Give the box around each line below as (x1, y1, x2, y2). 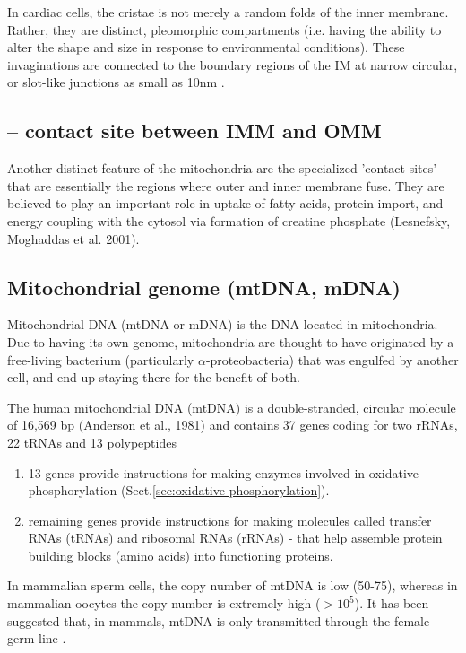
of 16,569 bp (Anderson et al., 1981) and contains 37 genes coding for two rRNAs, (7, 415, 458, 434)
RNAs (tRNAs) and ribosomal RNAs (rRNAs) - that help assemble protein (28, 528, 443, 547)
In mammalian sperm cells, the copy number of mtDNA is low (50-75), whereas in (7, 576, 458, 595)
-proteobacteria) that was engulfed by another (205, 350, 459, 369)
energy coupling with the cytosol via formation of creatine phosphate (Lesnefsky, (7, 211, 451, 230)
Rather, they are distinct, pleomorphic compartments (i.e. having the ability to (7, 20, 442, 39)
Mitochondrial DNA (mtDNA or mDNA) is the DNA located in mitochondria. (7, 315, 438, 334)
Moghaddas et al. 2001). (7, 229, 140, 248)
